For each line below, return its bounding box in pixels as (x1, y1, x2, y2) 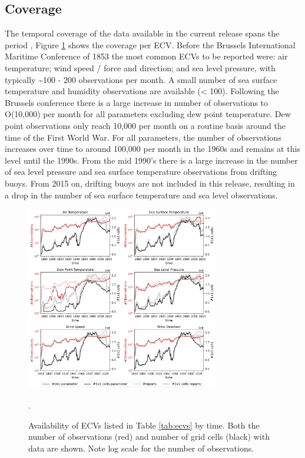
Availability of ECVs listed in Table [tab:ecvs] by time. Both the (28, 419, 260, 431)
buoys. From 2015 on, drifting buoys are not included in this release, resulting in (5, 177, 295, 189)
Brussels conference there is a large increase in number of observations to (5, 96, 268, 108)
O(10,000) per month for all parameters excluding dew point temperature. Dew (5, 108, 291, 120)
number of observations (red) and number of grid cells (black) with (28, 430, 270, 443)
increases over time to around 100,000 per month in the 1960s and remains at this (5, 142, 300, 155)
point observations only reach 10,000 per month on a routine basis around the (5, 119, 286, 131)
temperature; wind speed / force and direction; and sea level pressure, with (5, 61, 276, 74)
